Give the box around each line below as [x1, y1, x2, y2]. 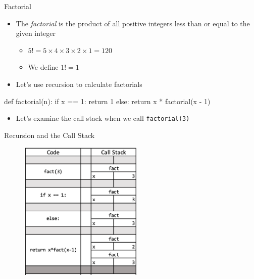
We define [28, 62, 59, 72]
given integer [16, 28, 56, 38]
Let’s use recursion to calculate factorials [16, 78, 142, 89]
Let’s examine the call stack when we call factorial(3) [16, 113, 190, 123]
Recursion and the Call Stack [4, 129, 95, 140]
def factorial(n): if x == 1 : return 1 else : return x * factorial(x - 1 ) [4, 96, 211, 106]
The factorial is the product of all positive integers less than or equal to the [16, 18, 250, 28]
